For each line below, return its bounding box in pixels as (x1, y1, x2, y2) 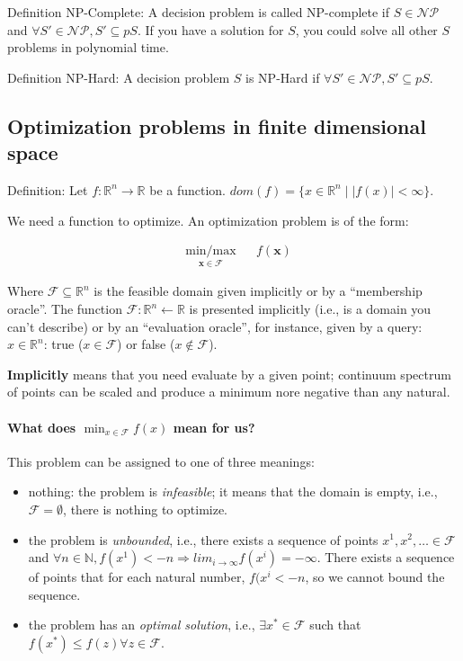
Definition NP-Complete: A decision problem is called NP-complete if (7, 3, 390, 21)
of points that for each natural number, (28, 567, 245, 586)
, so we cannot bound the (305, 567, 445, 586)
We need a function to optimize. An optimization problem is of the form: (7, 210, 409, 229)
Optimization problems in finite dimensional (7, 112, 426, 139)
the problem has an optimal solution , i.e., (28, 615, 255, 634)
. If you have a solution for (137, 20, 284, 39)
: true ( (43, 335, 84, 353)
